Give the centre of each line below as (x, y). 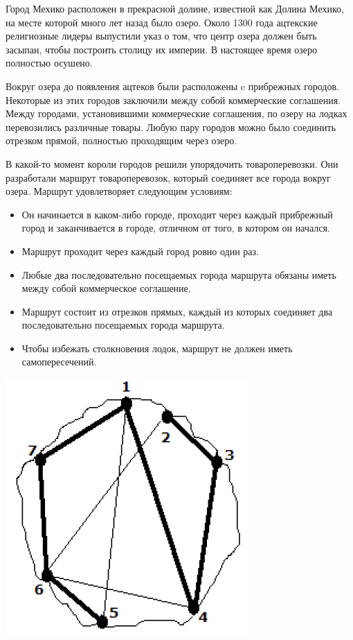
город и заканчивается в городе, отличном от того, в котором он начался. (176, 228)
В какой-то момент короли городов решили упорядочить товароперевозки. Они (172, 163)
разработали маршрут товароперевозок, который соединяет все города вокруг (168, 177)
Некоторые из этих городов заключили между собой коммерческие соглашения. (173, 100)
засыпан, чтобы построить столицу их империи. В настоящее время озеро (162, 49)
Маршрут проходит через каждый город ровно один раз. (140, 251)
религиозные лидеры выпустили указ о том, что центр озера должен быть (161, 36)
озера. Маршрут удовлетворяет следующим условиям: (119, 191)
